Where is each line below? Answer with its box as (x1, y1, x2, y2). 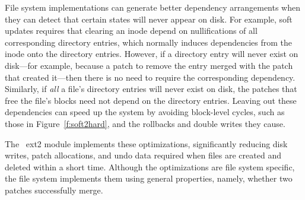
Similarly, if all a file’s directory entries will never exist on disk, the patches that (5, 82, 297, 95)
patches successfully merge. (5, 183, 103, 196)
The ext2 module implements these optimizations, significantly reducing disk (5, 137, 288, 150)
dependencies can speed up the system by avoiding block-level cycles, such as (5, 106, 285, 118)
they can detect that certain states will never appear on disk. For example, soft (5, 12, 293, 25)
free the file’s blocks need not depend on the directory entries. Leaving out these (5, 94, 297, 106)
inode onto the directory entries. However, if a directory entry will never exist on (5, 47, 298, 60)
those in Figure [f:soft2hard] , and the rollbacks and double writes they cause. (5, 117, 285, 129)
